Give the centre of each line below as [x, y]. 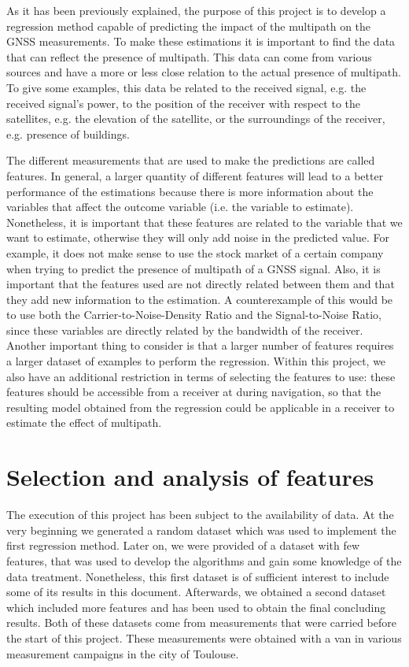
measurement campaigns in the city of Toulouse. [123, 653]
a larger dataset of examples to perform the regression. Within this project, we [196, 361]
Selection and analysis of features [190, 477]
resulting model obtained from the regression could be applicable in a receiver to [201, 407]
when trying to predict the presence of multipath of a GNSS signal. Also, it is [193, 268]
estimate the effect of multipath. [84, 422]
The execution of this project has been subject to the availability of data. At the [200, 515]
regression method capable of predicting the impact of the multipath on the [189, 26]
